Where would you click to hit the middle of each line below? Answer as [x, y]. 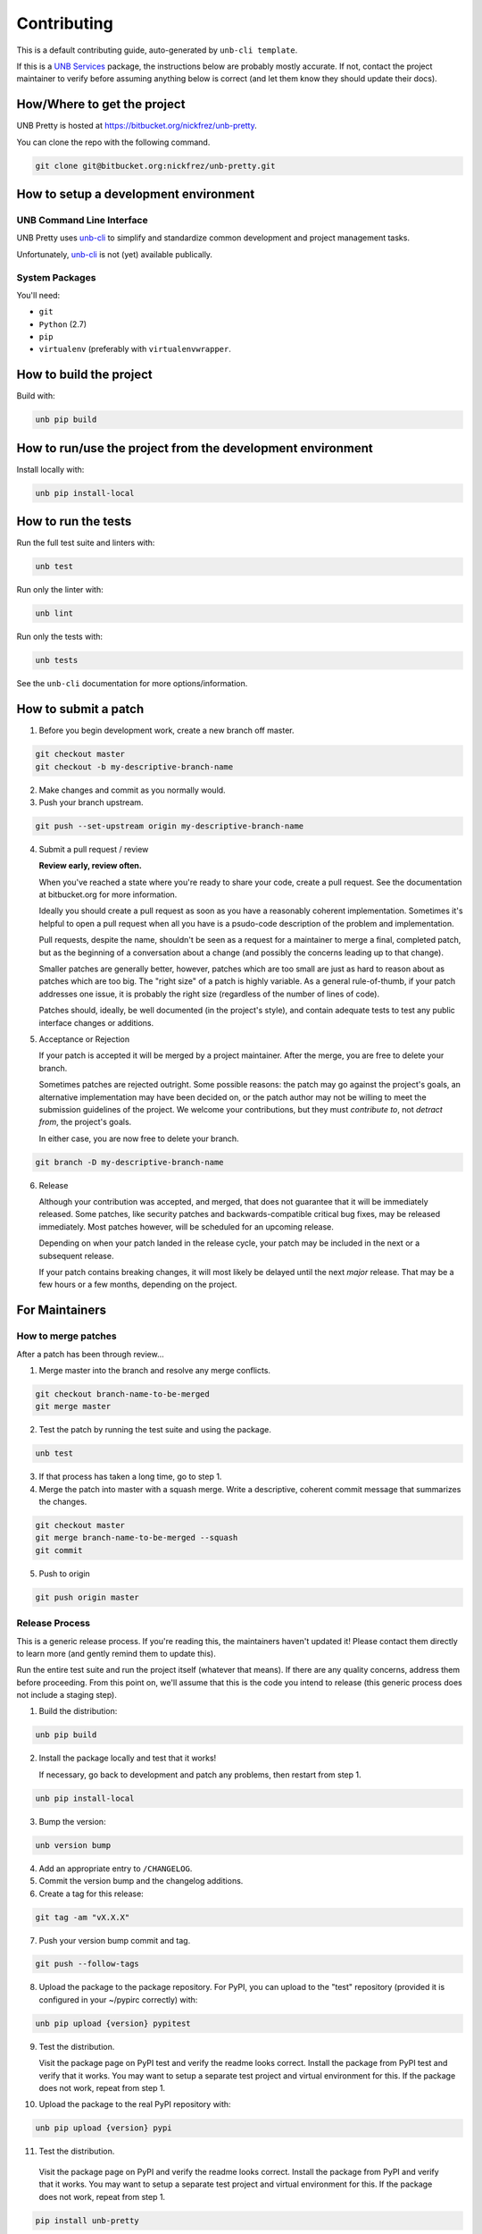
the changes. [63, 1502]
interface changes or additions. [96, 1022]
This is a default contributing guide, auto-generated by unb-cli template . [157, 50]
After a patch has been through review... [90, 1354]
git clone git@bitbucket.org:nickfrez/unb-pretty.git [155, 166]
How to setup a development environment [136, 194]
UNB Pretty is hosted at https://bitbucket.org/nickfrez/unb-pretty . [137, 126]
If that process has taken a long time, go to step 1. [130, 1477]
